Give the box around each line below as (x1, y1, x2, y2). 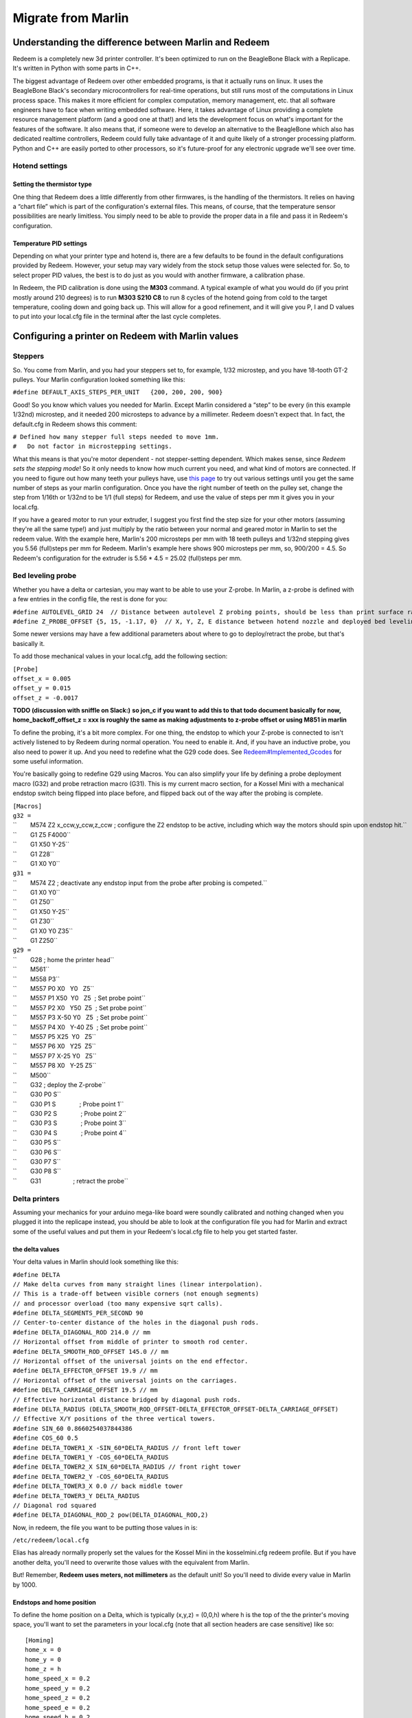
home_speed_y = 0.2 (25, 1684, 91, 1692)
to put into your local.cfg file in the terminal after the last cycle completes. (12, 313, 221, 321)
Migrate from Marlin (12, 10, 129, 25)
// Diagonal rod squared (12, 1502, 96, 1509)
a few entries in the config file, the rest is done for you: (12, 595, 168, 603)
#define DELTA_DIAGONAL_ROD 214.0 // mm (12, 1328, 151, 1336)
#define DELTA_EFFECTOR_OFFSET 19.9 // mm (12, 1367, 158, 1374)
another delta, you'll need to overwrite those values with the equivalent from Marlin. (12, 1558, 250, 1566)
